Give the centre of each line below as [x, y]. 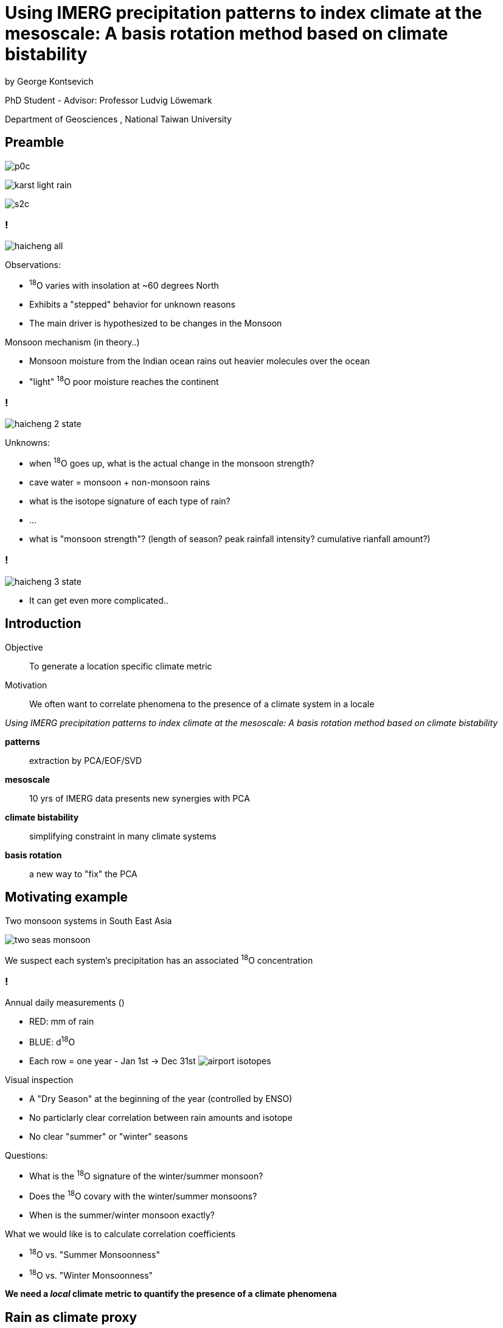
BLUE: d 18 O [52, 1041]
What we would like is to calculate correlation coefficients [120, 1234]
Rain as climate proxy [71, 1317]
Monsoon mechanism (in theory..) [72, 342]
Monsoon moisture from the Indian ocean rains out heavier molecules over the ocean [200, 361]
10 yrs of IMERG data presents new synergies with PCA [140, 798]
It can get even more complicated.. [99, 600]
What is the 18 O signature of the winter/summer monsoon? [146, 1175]
